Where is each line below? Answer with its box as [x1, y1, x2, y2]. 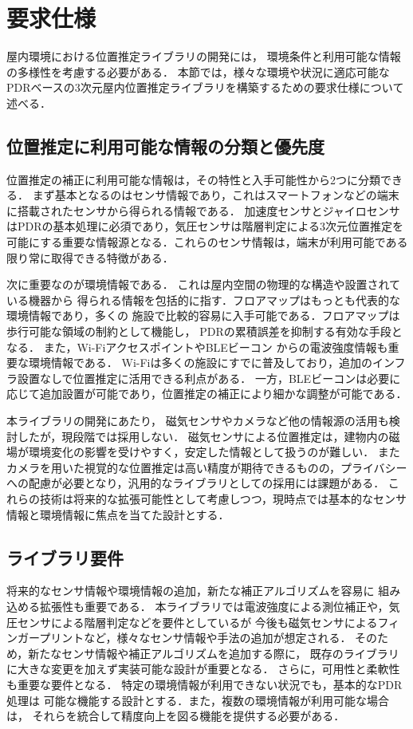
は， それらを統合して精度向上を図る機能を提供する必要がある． [6, 707, 345, 724]
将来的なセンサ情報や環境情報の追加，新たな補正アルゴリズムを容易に [6, 582, 375, 599]
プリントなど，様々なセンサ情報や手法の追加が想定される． [39, 629, 352, 646]
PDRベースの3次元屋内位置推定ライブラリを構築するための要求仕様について [6, 79, 404, 96]
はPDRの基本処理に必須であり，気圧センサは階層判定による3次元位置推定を [6, 218, 403, 234]
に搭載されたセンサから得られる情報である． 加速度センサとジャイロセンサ [6, 202, 400, 219]
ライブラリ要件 [6, 545, 124, 569]
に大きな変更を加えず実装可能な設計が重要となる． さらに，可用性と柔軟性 [6, 660, 400, 677]
